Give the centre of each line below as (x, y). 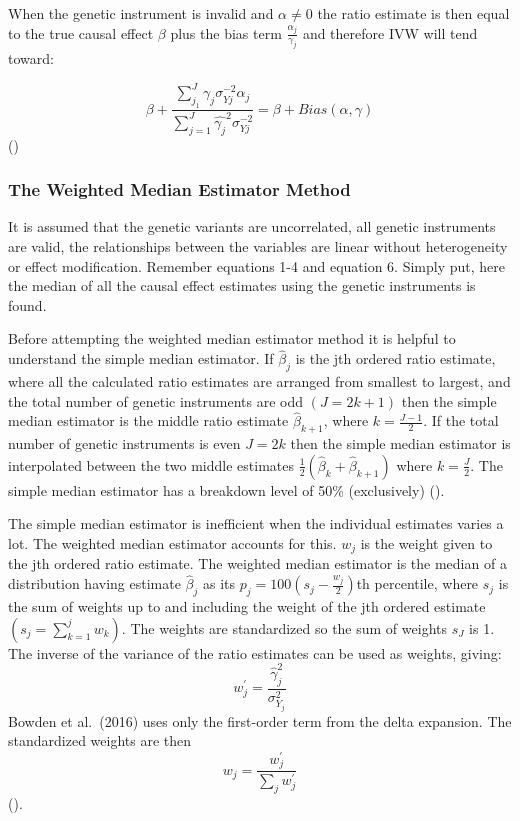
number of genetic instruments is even (124, 443)
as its (219, 583)
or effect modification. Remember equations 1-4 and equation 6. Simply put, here (256, 265)
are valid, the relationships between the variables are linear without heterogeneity (258, 246)
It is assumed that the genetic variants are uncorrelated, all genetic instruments (252, 226)
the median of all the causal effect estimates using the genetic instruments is (242, 285)
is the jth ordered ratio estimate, (395, 358)
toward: (31, 58)
